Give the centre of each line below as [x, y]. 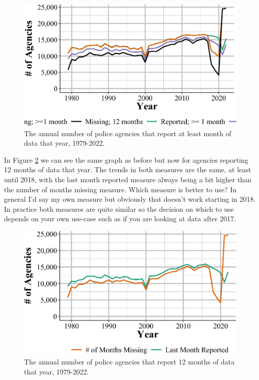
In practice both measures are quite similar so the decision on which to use [119, 209]
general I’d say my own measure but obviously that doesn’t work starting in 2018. [130, 199]
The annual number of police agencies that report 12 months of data [129, 361]
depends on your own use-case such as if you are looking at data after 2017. [120, 219]
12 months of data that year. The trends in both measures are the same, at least [128, 169]
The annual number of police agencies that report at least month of [128, 133]
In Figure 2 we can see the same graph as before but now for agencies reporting [126, 159]
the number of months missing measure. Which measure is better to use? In [120, 189]
